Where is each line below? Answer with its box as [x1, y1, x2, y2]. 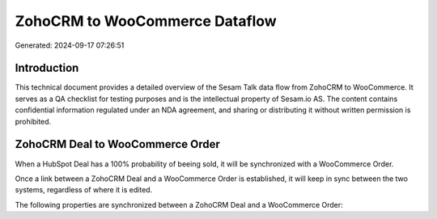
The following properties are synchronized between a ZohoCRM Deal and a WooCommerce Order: [15, 200, 343, 209]
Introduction [15, 61, 79, 75]
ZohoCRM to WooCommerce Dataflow [15, 12, 277, 30]
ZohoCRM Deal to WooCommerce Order [15, 137, 220, 151]
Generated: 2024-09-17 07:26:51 [15, 40, 125, 50]
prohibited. [15, 116, 52, 126]
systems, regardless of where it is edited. [15, 185, 153, 195]
